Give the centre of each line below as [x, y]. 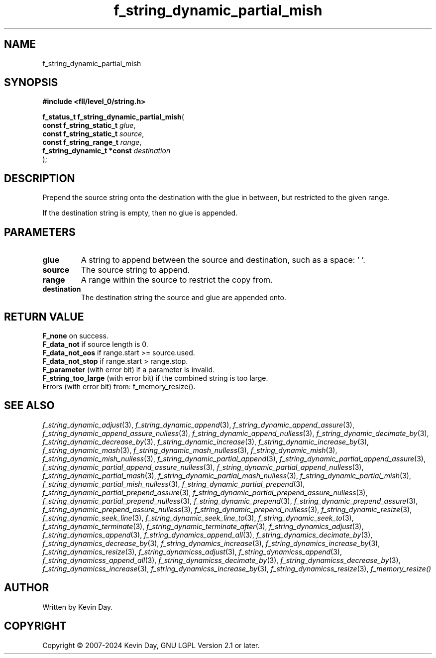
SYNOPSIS [31, 83]
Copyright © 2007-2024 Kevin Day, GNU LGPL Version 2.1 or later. [151, 645]
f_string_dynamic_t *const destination [107, 151]
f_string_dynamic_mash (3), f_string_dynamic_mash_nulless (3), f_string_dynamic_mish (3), [190, 450]
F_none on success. [75, 335]
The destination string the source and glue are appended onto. [183, 298]
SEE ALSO [29, 406]
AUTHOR [27, 588]
